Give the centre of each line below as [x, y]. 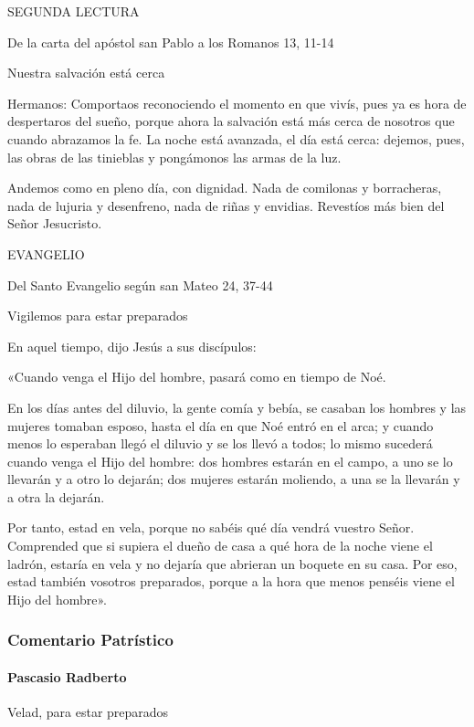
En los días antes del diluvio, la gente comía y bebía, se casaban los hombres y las [237, 407]
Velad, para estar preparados [88, 712]
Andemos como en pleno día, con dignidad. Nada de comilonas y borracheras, [225, 188]
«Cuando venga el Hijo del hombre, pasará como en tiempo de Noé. [197, 377]
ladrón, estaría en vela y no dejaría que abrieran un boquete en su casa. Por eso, [232, 563]
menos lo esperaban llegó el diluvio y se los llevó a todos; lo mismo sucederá [220, 443]
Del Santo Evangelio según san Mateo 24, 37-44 [140, 284]
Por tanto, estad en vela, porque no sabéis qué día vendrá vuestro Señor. [211, 527]
